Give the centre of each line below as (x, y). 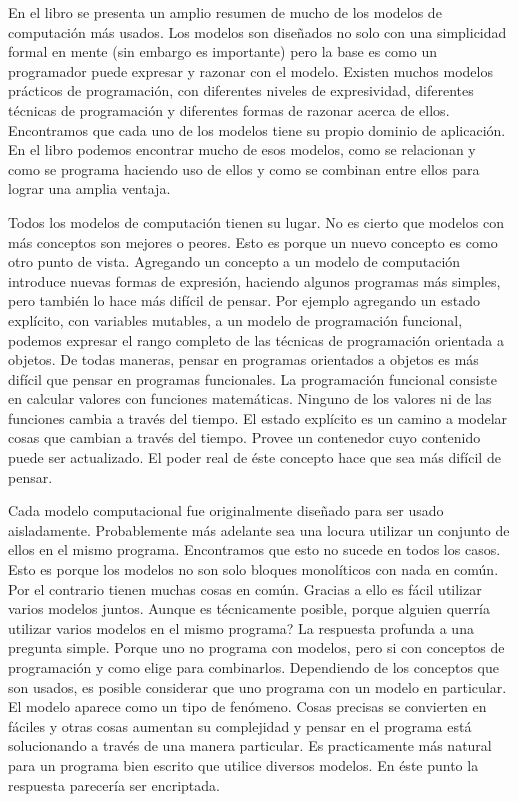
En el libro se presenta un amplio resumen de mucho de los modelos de (225, 12)
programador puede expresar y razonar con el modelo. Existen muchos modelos (250, 70)
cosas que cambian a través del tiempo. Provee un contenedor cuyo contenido (244, 437)
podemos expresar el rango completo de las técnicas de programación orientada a (256, 339)
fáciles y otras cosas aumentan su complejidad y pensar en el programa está (240, 725)
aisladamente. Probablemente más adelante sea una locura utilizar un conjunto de (259, 529)
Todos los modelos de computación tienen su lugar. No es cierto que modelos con (256, 221)
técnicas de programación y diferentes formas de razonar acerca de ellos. (229, 109)
